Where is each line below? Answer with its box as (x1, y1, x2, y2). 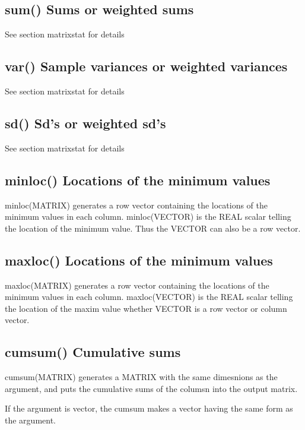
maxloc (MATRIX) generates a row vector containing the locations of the (5, 279, 269, 291)
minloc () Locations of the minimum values (5, 170, 271, 189)
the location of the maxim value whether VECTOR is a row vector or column (5, 302, 287, 314)
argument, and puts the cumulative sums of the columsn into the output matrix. (5, 382, 298, 394)
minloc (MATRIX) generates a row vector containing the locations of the (5, 198, 268, 211)
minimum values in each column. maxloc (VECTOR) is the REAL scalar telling (5, 290, 293, 303)
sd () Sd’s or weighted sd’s (5, 113, 166, 132)
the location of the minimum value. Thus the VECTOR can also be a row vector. (5, 222, 301, 234)
